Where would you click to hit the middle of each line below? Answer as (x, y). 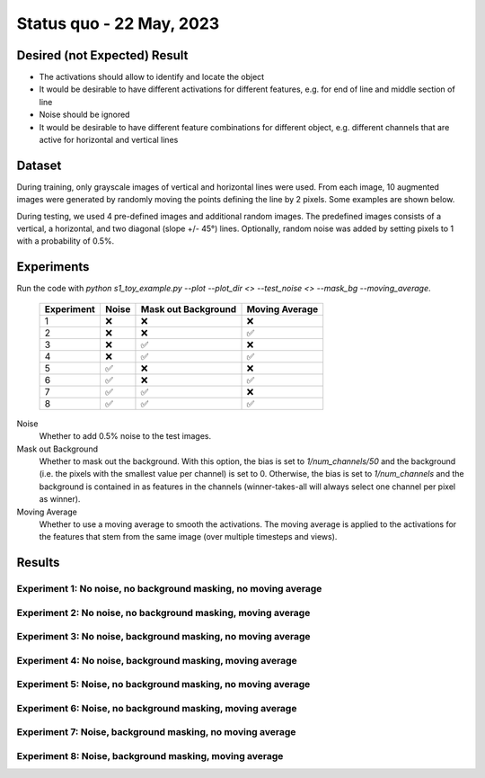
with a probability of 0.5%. (66, 241)
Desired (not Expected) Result (102, 55)
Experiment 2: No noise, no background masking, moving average (163, 613)
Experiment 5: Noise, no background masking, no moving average (163, 684)
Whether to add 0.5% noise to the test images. (125, 436)
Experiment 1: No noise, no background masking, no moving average (169, 589)
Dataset (39, 165)
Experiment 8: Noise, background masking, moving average (150, 756)
